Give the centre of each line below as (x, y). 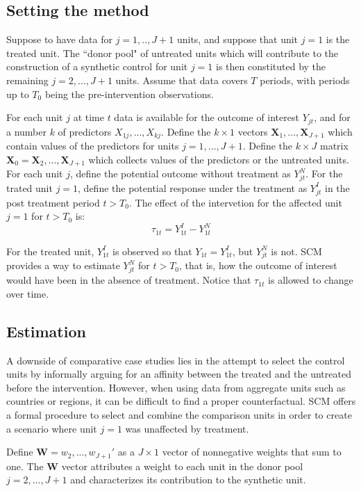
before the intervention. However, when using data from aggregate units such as (176, 387)
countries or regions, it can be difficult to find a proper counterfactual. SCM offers (181, 401)
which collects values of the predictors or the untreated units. (219, 159)
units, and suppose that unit (237, 39)
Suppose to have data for (59, 39)
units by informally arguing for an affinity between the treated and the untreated (179, 374)
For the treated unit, (50, 251)
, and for (332, 117)
